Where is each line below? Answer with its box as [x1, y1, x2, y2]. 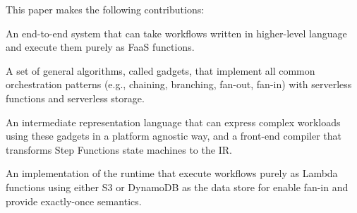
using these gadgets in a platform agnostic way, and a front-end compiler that [6, 128, 342, 143]
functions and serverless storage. [6, 90, 145, 105]
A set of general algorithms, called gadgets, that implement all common [6, 63, 315, 78]
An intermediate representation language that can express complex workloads [6, 114, 341, 129]
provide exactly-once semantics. [6, 193, 142, 208]
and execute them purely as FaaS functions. [6, 39, 195, 54]
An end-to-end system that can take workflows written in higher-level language [6, 25, 347, 40]
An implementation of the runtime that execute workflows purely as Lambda [6, 166, 338, 181]
